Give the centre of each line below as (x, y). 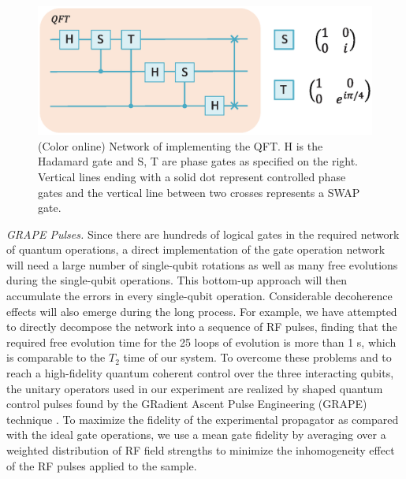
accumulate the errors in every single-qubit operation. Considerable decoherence (199, 296)
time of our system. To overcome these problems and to (257, 357)
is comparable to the (56, 357)
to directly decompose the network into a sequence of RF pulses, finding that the (202, 327)
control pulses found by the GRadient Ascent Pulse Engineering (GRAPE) (187, 404)
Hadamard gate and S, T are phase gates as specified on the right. (198, 161)
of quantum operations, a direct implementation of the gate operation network (196, 249)
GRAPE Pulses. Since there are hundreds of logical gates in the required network (203, 234)
